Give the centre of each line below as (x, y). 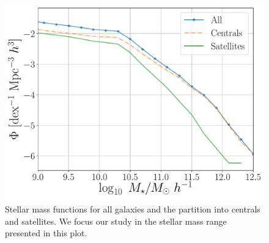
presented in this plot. (46, 233)
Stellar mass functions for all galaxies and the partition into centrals (133, 209)
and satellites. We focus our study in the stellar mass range (116, 221)
